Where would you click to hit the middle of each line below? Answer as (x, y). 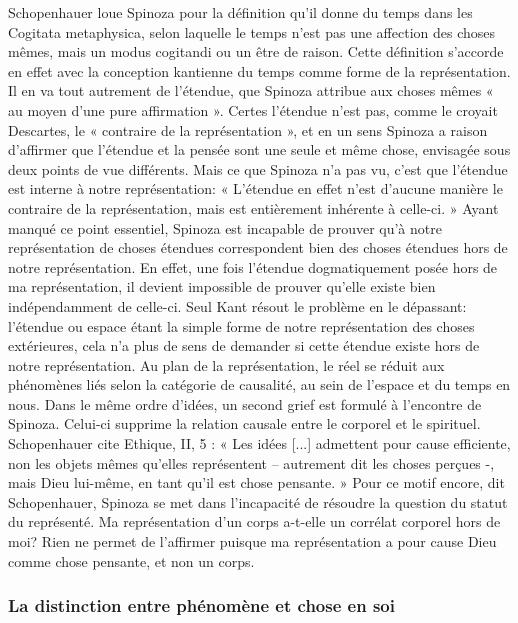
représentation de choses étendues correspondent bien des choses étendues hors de (258, 247)
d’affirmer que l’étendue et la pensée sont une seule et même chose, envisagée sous (259, 149)
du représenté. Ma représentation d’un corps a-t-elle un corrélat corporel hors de (254, 521)
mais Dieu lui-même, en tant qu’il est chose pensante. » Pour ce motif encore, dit (256, 482)
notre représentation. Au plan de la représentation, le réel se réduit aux (226, 364)
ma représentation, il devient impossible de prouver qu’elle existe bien (222, 286)
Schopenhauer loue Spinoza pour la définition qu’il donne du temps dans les (240, 12)
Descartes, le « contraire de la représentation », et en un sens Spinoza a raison (248, 129)
